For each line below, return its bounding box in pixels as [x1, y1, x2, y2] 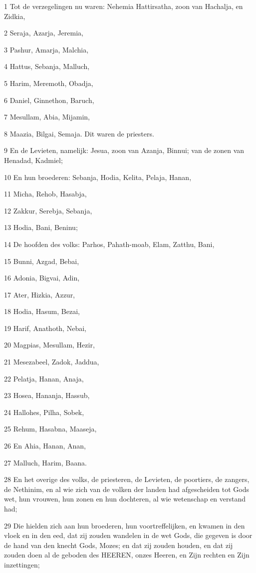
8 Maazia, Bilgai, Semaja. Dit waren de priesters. [4, 128, 154, 138]
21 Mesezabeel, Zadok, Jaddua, [4, 356, 99, 367]
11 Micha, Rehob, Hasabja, [4, 188, 87, 199]
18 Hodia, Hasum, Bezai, [4, 306, 80, 316]
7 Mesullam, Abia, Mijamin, [4, 111, 90, 122]
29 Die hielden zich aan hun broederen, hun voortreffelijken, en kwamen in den [4, 520, 245, 530]
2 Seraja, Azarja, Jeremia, [4, 27, 83, 38]
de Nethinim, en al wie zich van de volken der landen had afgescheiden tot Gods [4, 483, 250, 494]
